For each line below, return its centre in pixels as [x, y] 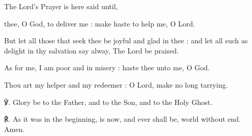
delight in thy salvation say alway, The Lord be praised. [91, 50]
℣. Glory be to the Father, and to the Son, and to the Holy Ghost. [108, 102]
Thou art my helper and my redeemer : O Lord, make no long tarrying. [116, 84]
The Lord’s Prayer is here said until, [61, 6]
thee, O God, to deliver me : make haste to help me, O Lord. [100, 23]
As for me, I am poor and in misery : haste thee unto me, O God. [107, 67]
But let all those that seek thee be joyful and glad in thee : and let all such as [126, 40]
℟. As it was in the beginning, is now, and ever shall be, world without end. [122, 119]
